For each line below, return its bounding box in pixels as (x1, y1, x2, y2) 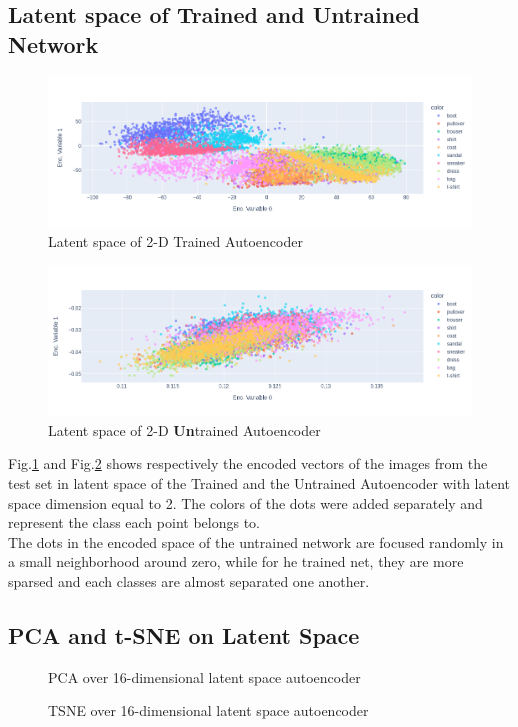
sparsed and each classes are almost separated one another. (8, 570, 370, 591)
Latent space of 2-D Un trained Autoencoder (48, 419, 321, 440)
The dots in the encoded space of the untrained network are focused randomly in (8, 531, 504, 552)
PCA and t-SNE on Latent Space (8, 619, 360, 650)
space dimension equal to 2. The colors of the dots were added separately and (8, 492, 483, 513)
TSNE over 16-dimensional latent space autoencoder (48, 700, 369, 721)
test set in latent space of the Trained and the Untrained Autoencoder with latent (8, 472, 511, 493)
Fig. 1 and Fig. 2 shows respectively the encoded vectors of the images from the (8, 453, 488, 474)
